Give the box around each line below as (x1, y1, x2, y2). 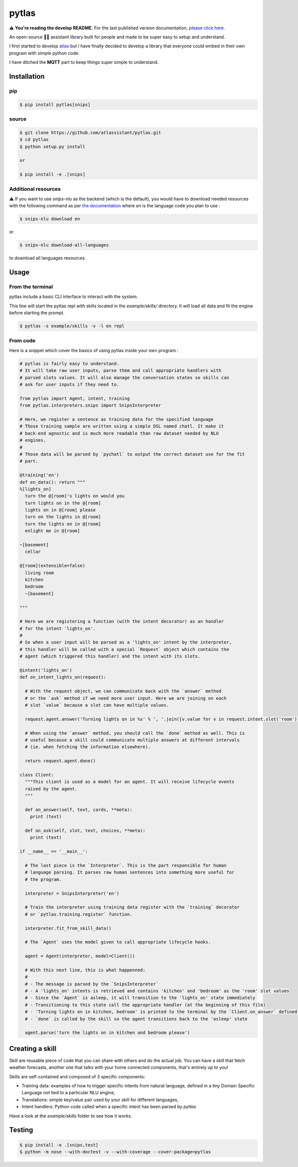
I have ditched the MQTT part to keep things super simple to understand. (9, 59, 159, 65)
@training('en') (19, 472, 60, 478)
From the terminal (9, 283, 53, 290)
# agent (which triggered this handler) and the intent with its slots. (19, 653, 201, 659)
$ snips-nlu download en (19, 216, 80, 222)
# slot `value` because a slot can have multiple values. (25, 702, 169, 708)
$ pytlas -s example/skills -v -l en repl (19, 323, 125, 329)
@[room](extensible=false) (19, 563, 85, 569)
